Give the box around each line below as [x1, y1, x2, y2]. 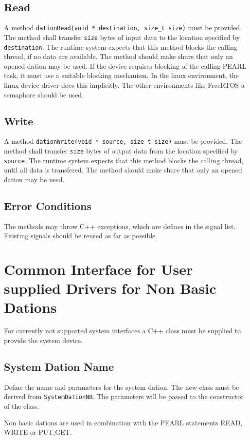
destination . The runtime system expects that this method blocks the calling [4, 41, 237, 52]
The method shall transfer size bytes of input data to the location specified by [4, 32, 240, 42]
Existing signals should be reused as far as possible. [4, 230, 158, 241]
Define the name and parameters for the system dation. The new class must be [4, 382, 239, 392]
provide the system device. [4, 335, 83, 345]
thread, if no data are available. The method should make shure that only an [4, 51, 233, 61]
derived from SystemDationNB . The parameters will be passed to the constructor [4, 391, 244, 402]
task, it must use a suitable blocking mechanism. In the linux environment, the [4, 70, 239, 80]
